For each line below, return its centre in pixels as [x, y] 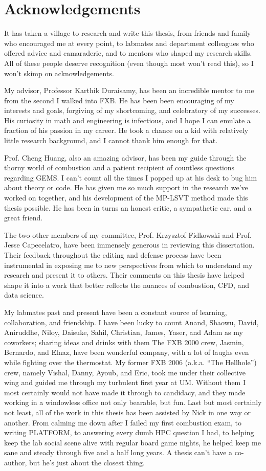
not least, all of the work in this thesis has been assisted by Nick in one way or [128, 412]
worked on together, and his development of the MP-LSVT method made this [126, 198]
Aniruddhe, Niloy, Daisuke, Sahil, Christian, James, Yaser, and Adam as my [124, 332]
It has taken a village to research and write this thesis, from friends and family [128, 33]
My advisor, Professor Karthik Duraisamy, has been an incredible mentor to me [129, 90]
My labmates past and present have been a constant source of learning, [116, 312]
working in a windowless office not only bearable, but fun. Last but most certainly [133, 402]
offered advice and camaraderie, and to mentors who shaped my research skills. [128, 53]
